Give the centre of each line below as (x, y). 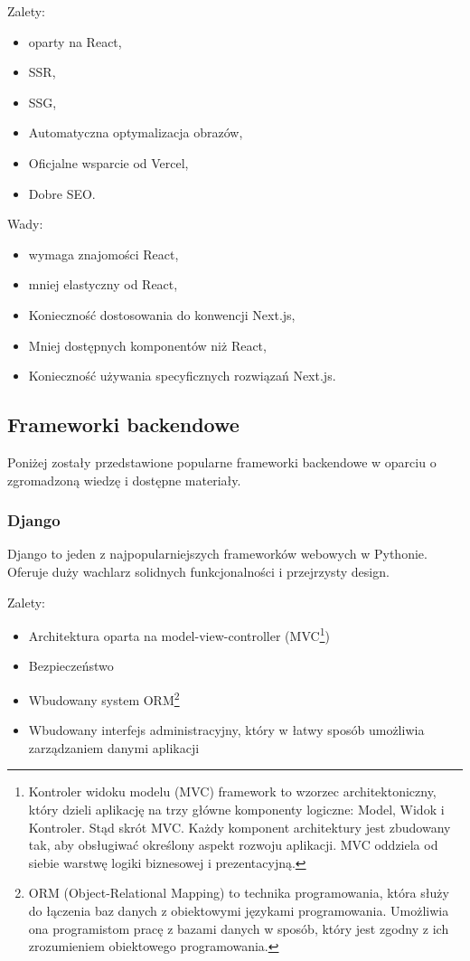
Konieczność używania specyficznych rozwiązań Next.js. (182, 376)
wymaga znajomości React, (103, 254)
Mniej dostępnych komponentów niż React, (147, 345)
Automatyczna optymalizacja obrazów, (136, 132)
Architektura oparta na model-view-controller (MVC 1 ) (179, 634)
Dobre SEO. (62, 193)
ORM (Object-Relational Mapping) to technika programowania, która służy (239, 893)
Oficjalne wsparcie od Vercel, (108, 162)
